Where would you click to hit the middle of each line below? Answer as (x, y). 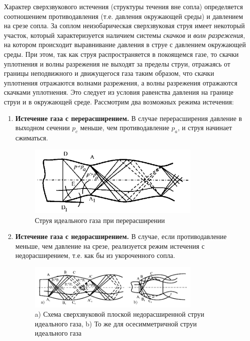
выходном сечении (42, 128)
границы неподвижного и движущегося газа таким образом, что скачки (109, 73)
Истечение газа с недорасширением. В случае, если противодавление (121, 236)
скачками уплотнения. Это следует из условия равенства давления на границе (119, 92)
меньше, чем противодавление (125, 128)
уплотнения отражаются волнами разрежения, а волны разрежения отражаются (121, 82)
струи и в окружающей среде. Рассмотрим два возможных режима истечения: (119, 101)
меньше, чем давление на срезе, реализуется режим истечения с (110, 246)
